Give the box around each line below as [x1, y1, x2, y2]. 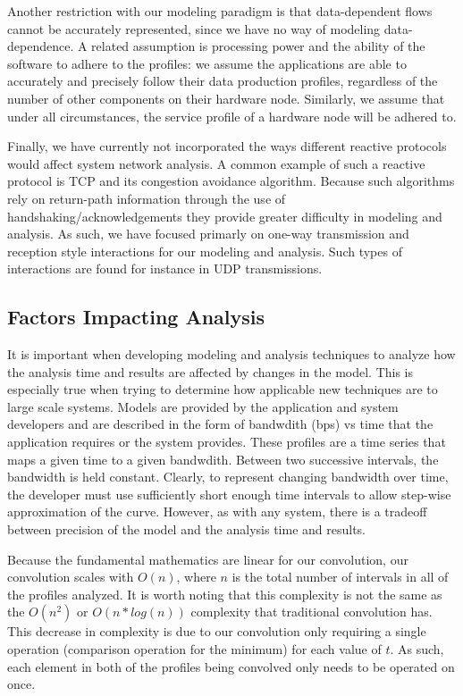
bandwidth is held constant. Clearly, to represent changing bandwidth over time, [7, 467, 449, 486]
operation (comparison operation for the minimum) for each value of [7, 640, 382, 658]
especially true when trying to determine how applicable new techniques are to [7, 380, 438, 398]
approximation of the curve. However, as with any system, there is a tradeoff [7, 502, 427, 521]
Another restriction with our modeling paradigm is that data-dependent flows [7, 2, 433, 20]
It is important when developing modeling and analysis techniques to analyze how [7, 345, 456, 364]
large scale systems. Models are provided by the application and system [7, 397, 399, 415]
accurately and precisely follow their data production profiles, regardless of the [7, 71, 438, 90]
